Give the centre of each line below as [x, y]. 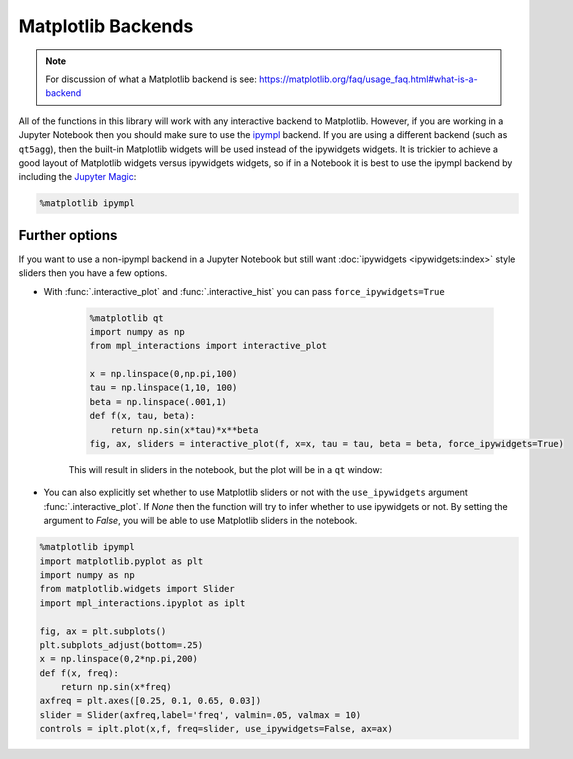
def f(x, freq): [79, 673]
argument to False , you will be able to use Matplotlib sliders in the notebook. [200, 521]
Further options [68, 235]
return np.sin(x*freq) [116, 687]
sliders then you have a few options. [93, 273]
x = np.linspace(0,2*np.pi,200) [119, 659]
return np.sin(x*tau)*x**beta [184, 429]
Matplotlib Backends [106, 26]
